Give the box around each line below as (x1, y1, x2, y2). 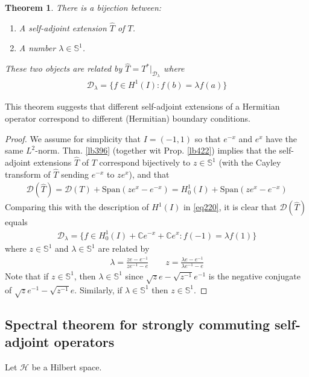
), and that (129, 167, 170, 180)
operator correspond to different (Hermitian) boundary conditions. (5, 112, 250, 124)
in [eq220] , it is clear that (183, 201, 277, 213)
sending (61, 167, 89, 180)
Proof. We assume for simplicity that (5, 132, 141, 145)
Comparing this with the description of (5, 201, 149, 213)
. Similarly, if (74, 283, 123, 296)
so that (194, 132, 221, 145)
